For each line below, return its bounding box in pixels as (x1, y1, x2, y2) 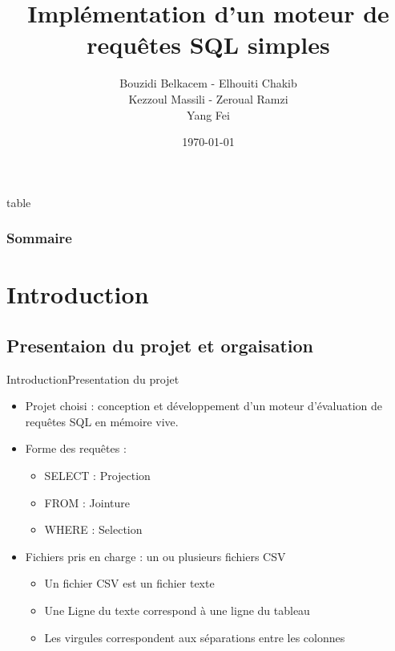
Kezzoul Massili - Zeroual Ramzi (128, 90, 288, 107)
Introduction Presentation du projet (6, 370, 179, 387)
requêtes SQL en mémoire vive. (25, 413, 179, 429)
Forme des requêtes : (25, 440, 127, 457)
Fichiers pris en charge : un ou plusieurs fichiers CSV (25, 547, 286, 564)
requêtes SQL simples (87, 28, 330, 61)
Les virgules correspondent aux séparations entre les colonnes (44, 629, 345, 645)
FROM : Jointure (44, 494, 131, 511)
